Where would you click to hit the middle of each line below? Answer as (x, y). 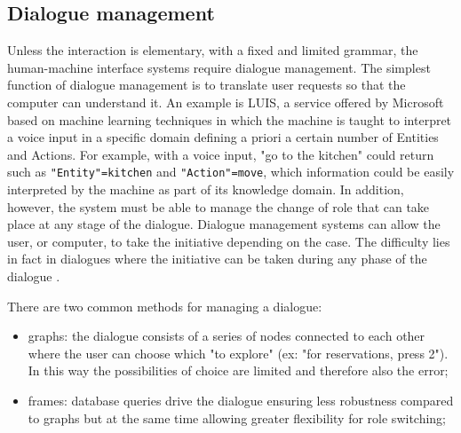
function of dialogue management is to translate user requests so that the (207, 85)
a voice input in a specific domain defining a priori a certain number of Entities (223, 137)
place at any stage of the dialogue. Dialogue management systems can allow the (224, 224)
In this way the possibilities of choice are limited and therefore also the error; (238, 370)
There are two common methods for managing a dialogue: (165, 306)
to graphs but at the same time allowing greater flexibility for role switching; (237, 417)
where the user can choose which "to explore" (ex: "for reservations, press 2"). (238, 353)
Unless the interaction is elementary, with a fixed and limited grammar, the (213, 50)
